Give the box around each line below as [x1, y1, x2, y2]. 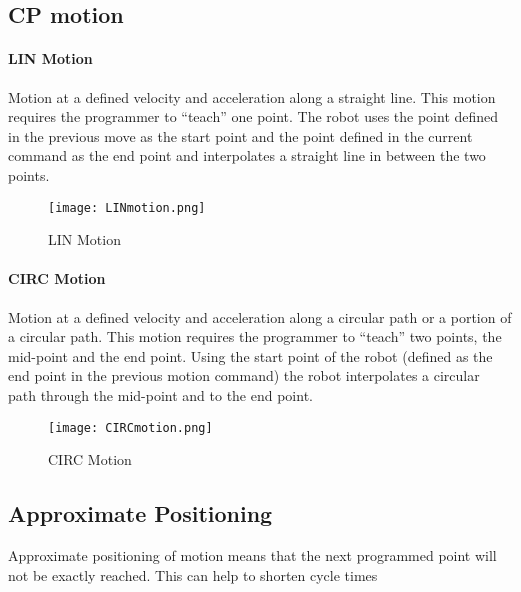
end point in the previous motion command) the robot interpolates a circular [8, 365, 480, 386]
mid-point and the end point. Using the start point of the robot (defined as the [8, 345, 493, 366]
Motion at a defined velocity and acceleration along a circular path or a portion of [8, 306, 512, 327]
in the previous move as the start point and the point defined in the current [8, 125, 473, 146]
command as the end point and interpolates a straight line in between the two [8, 145, 486, 166]
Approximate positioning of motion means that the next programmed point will [8, 545, 497, 566]
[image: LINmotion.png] [48, 200, 206, 215]
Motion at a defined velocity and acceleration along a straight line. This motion [8, 86, 496, 107]
